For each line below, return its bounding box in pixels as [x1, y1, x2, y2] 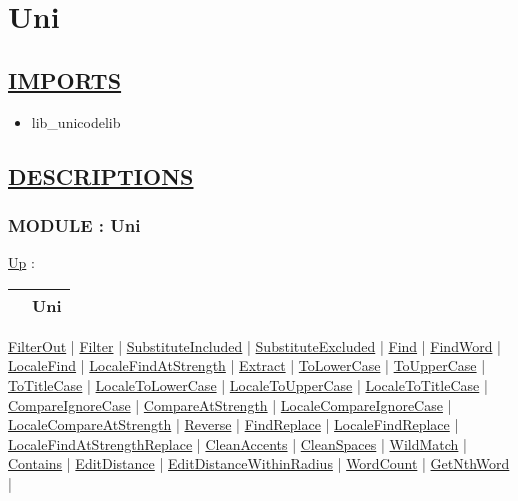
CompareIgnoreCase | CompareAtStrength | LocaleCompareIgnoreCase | [8, 394, 452, 415]
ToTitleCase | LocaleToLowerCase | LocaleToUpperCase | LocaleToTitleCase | [8, 374, 488, 395]
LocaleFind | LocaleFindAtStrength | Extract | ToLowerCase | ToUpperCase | [8, 355, 486, 376]
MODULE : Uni [8, 212, 141, 237]
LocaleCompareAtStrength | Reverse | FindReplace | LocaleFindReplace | [8, 414, 459, 435]
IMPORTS [8, 64, 122, 95]
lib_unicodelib [31, 111, 121, 132]
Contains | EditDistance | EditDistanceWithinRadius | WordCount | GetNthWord [8, 453, 510, 474]
